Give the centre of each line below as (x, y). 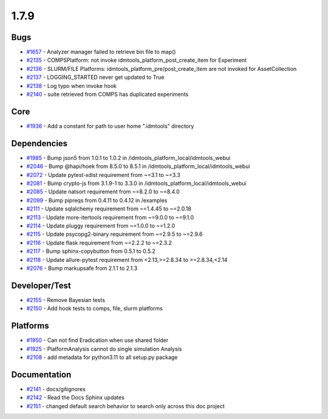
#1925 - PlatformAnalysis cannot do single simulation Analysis (104, 349)
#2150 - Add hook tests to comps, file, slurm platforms (95, 309)
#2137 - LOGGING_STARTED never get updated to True (95, 77)
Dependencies (39, 143)
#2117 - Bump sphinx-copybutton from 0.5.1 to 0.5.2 (91, 251)
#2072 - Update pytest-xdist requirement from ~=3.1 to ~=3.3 (103, 175)
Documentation (41, 374)
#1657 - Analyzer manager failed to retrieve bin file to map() (101, 52)
